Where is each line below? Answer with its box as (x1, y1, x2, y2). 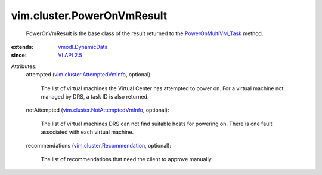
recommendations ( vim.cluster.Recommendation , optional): (26, 142, 172, 149)
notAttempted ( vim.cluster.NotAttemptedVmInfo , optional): (26, 106, 169, 113)
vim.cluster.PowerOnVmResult (11, 9, 168, 22)
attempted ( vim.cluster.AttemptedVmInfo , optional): (26, 71, 152, 78)
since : (11, 51, 27, 59)
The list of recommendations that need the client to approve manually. (41, 155, 213, 162)
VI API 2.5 (58, 51, 83, 59)
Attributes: (11, 63, 37, 70)
